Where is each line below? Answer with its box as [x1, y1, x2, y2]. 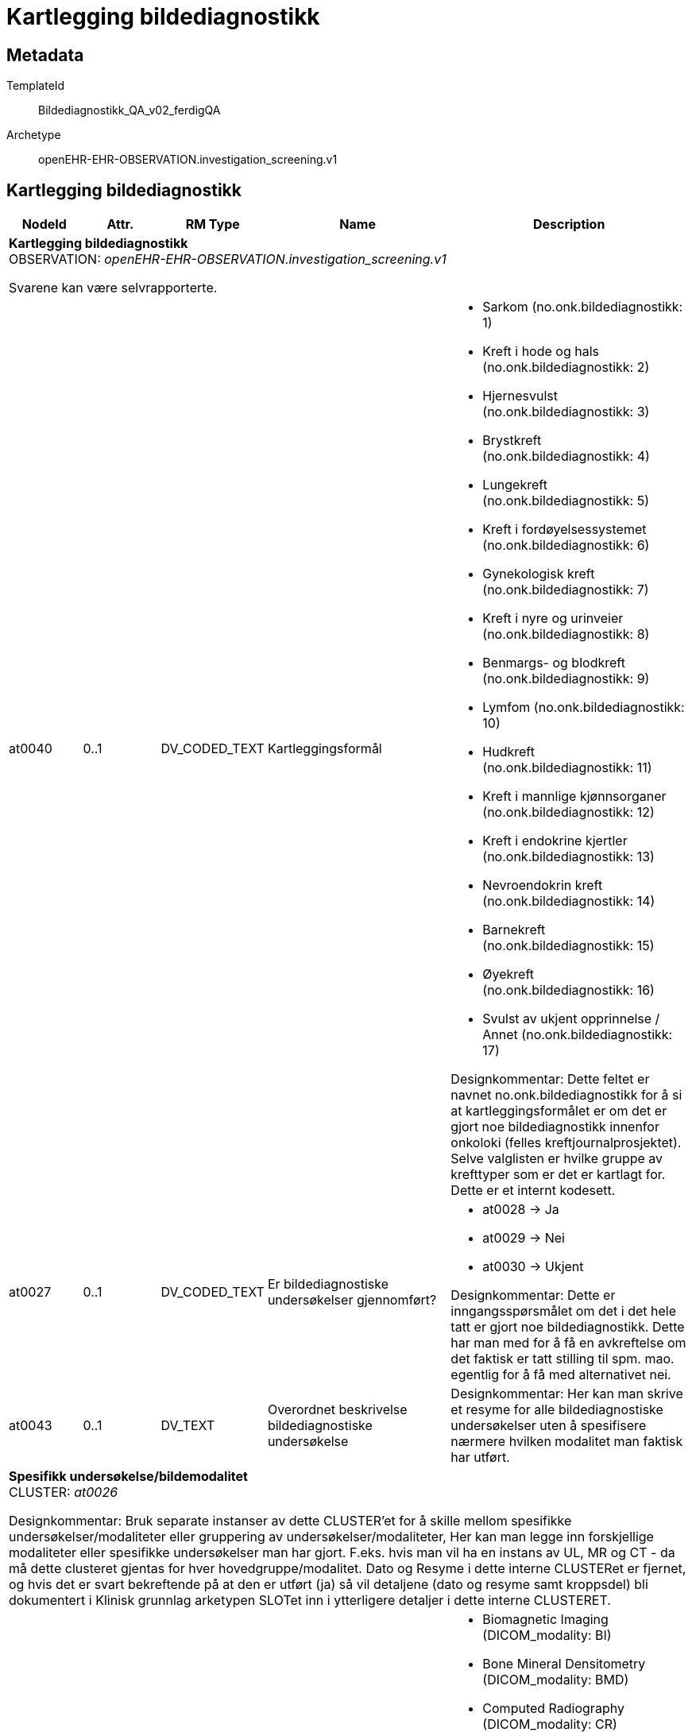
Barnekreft [482, 922, 546, 938]
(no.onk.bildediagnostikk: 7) [482, 582, 649, 598]
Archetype [6, 128, 61, 142]
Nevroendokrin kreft [482, 877, 603, 894]
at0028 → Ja [482, 1201, 559, 1218]
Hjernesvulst [482, 388, 558, 404]
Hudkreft [482, 744, 535, 760]
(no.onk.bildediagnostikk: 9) [482, 671, 650, 687]
